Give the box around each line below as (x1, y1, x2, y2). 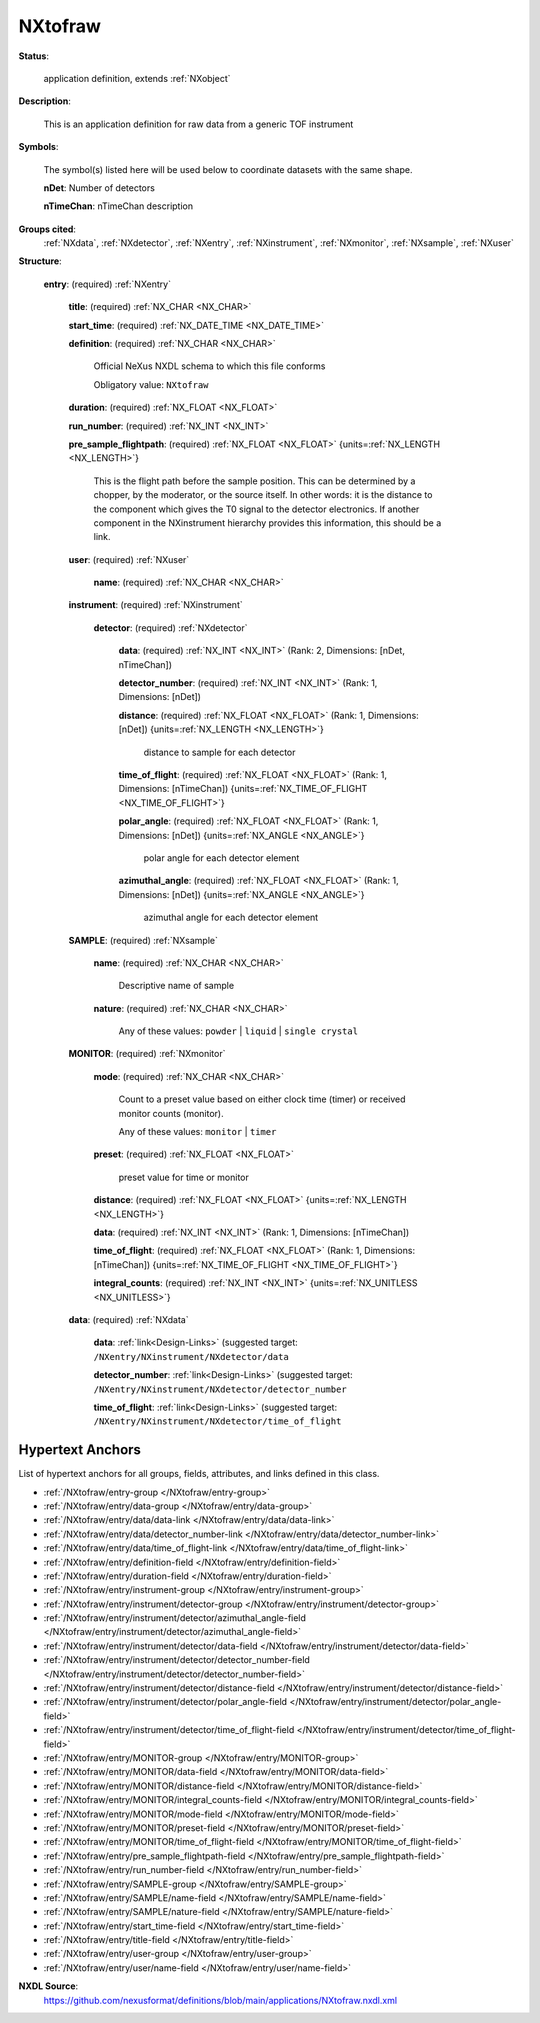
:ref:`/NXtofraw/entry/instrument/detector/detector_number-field (43, 1654, 310, 1666)
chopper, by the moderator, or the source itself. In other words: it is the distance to (93, 489, 433, 501)
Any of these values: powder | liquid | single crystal (118, 1025, 359, 1037)
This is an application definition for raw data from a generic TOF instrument (43, 118, 354, 130)
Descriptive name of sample (118, 980, 235, 992)
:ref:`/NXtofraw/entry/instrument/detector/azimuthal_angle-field (43, 1612, 307, 1624)
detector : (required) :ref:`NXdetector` (93, 621, 248, 634)
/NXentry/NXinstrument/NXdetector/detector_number (93, 1383, 347, 1395)
